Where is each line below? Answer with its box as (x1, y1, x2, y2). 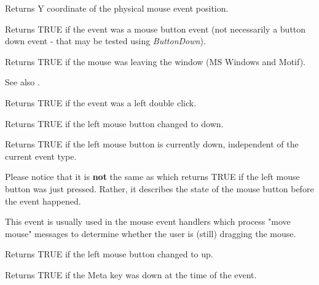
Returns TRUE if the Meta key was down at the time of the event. (5, 268, 257, 281)
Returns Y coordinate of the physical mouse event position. (5, 2, 229, 14)
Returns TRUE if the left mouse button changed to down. (5, 117, 224, 130)
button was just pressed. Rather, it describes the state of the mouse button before (5, 182, 314, 195)
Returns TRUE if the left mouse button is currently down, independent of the (5, 138, 299, 150)
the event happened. (5, 194, 81, 207)
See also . (5, 76, 40, 88)
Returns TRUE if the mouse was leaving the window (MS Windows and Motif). (5, 55, 305, 68)
